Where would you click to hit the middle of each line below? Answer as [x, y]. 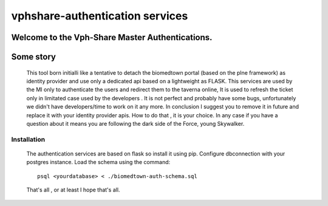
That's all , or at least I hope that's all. [73, 190]
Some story [33, 57]
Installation [28, 139]
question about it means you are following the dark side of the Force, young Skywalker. [135, 123]
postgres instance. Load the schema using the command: [98, 162]
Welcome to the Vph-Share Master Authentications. [112, 37]
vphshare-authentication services [100, 16]
